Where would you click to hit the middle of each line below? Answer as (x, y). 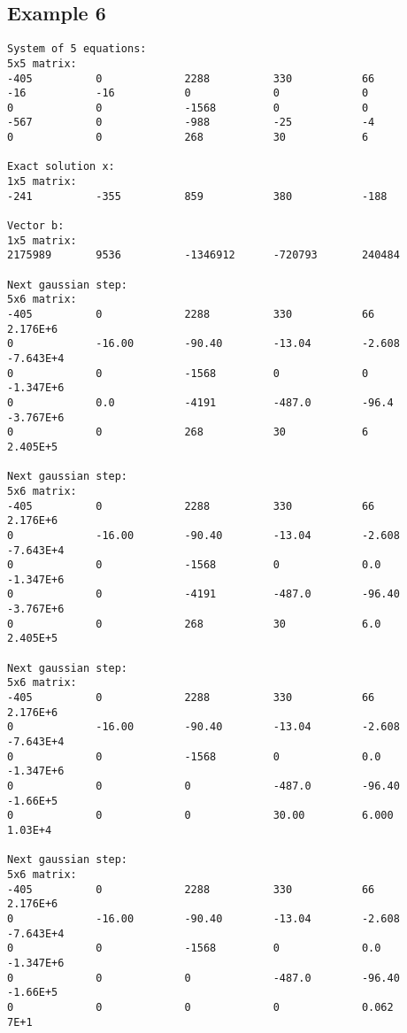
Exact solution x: (61, 167)
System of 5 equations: (77, 49)
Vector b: (36, 226)
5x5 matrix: (42, 63)
